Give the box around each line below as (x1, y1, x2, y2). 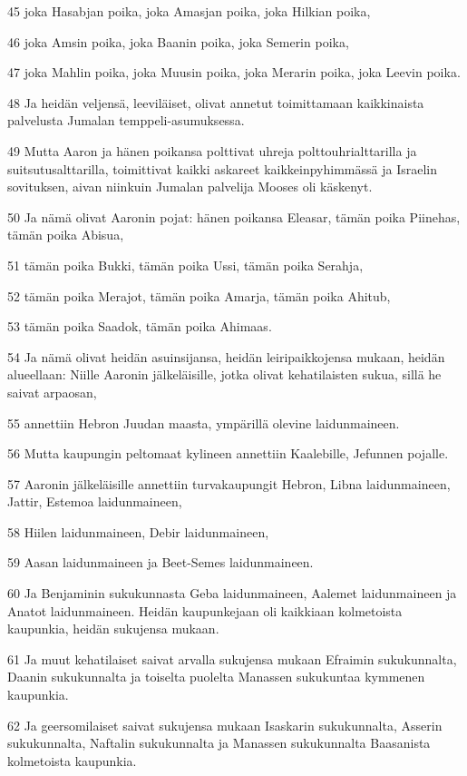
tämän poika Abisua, (7, 225, 124, 244)
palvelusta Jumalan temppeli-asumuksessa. (7, 111, 245, 130)
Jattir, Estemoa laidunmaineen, (7, 492, 182, 511)
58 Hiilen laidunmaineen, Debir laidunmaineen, (7, 522, 269, 541)
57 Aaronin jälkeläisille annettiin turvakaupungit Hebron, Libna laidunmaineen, (7, 474, 451, 493)
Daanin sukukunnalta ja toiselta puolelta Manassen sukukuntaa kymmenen (7, 667, 425, 686)
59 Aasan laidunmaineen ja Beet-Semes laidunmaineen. (7, 553, 314, 572)
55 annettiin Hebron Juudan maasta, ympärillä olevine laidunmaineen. (7, 413, 400, 432)
